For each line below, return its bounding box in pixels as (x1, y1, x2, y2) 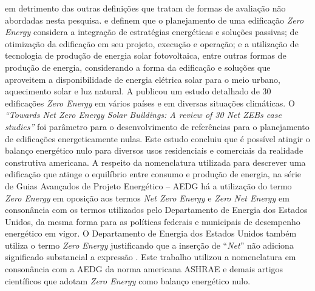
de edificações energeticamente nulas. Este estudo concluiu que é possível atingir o (5, 132, 310, 145)
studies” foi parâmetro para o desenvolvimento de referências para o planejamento (5, 120, 310, 132)
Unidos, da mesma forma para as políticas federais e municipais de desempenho (5, 215, 300, 227)
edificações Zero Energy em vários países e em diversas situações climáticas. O (5, 96, 295, 109)
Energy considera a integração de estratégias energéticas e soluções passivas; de (5, 25, 299, 38)
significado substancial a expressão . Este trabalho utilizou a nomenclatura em (5, 250, 296, 263)
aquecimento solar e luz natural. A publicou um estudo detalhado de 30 (5, 85, 271, 97)
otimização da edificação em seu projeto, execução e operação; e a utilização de (5, 37, 299, 50)
